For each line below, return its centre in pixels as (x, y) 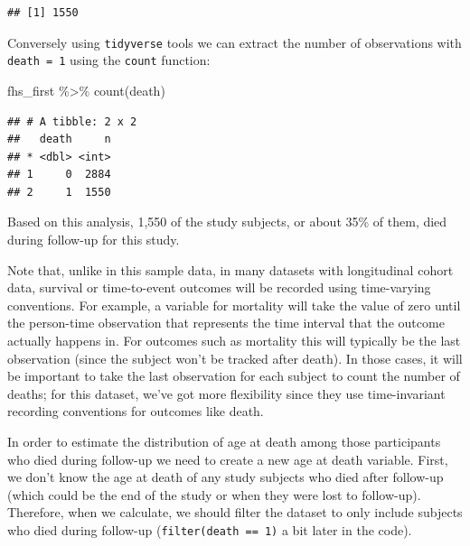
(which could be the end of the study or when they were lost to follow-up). (214, 494)
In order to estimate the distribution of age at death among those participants (224, 441)
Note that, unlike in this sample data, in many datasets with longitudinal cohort (230, 269)
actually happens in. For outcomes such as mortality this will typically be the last (234, 341)
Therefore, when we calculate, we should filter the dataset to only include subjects (235, 512)
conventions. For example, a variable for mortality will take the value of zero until (234, 305)
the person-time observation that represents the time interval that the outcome (226, 323)
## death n (59, 139)
